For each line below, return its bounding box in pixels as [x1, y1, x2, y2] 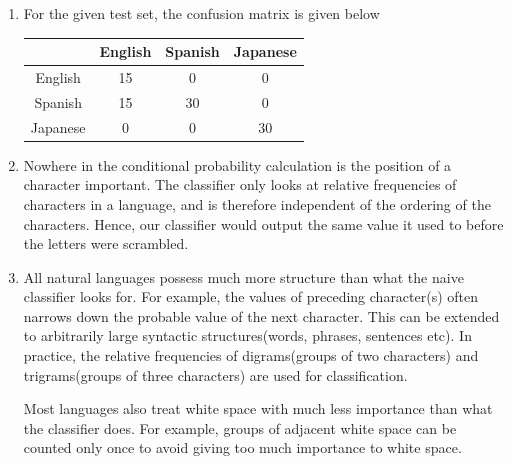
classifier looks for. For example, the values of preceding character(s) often [23, 286, 479, 307]
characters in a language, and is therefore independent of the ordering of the [23, 193, 491, 214]
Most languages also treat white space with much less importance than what [23, 398, 493, 419]
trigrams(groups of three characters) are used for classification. [23, 364, 408, 385]
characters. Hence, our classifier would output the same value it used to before [23, 213, 504, 234]
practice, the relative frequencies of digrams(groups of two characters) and [23, 345, 479, 366]
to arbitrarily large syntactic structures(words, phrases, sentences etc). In [23, 325, 472, 346]
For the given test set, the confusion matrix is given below [23, 3, 380, 23]
